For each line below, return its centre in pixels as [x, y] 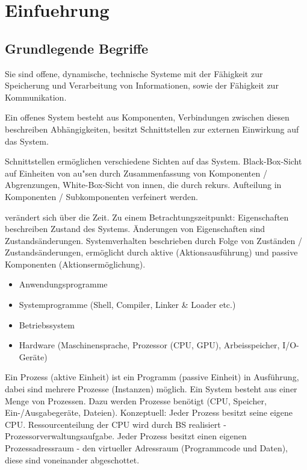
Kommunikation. [36, 97]
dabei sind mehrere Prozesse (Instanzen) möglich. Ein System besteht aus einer [151, 389]
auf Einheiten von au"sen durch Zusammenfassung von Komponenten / [136, 173]
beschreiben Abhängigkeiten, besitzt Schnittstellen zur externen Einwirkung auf [152, 129]
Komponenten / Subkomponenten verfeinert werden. [101, 196]
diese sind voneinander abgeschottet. [72, 459]
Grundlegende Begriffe [77, 48]
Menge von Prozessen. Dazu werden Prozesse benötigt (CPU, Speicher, [136, 400]
